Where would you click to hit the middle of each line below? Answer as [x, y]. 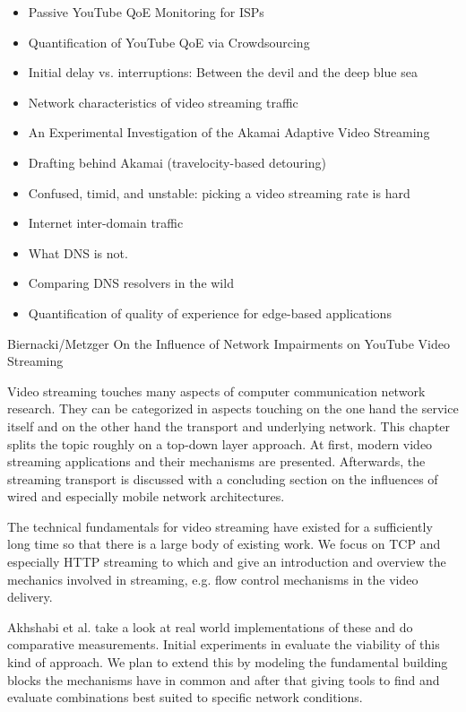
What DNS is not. [78, 252]
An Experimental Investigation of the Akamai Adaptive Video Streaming [229, 132]
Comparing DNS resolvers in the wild [131, 283]
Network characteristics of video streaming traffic [163, 102]
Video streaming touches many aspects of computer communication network [216, 391]
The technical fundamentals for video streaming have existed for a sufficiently [220, 526]
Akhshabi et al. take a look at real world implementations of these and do [210, 626]
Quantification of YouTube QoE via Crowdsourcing [169, 42]
